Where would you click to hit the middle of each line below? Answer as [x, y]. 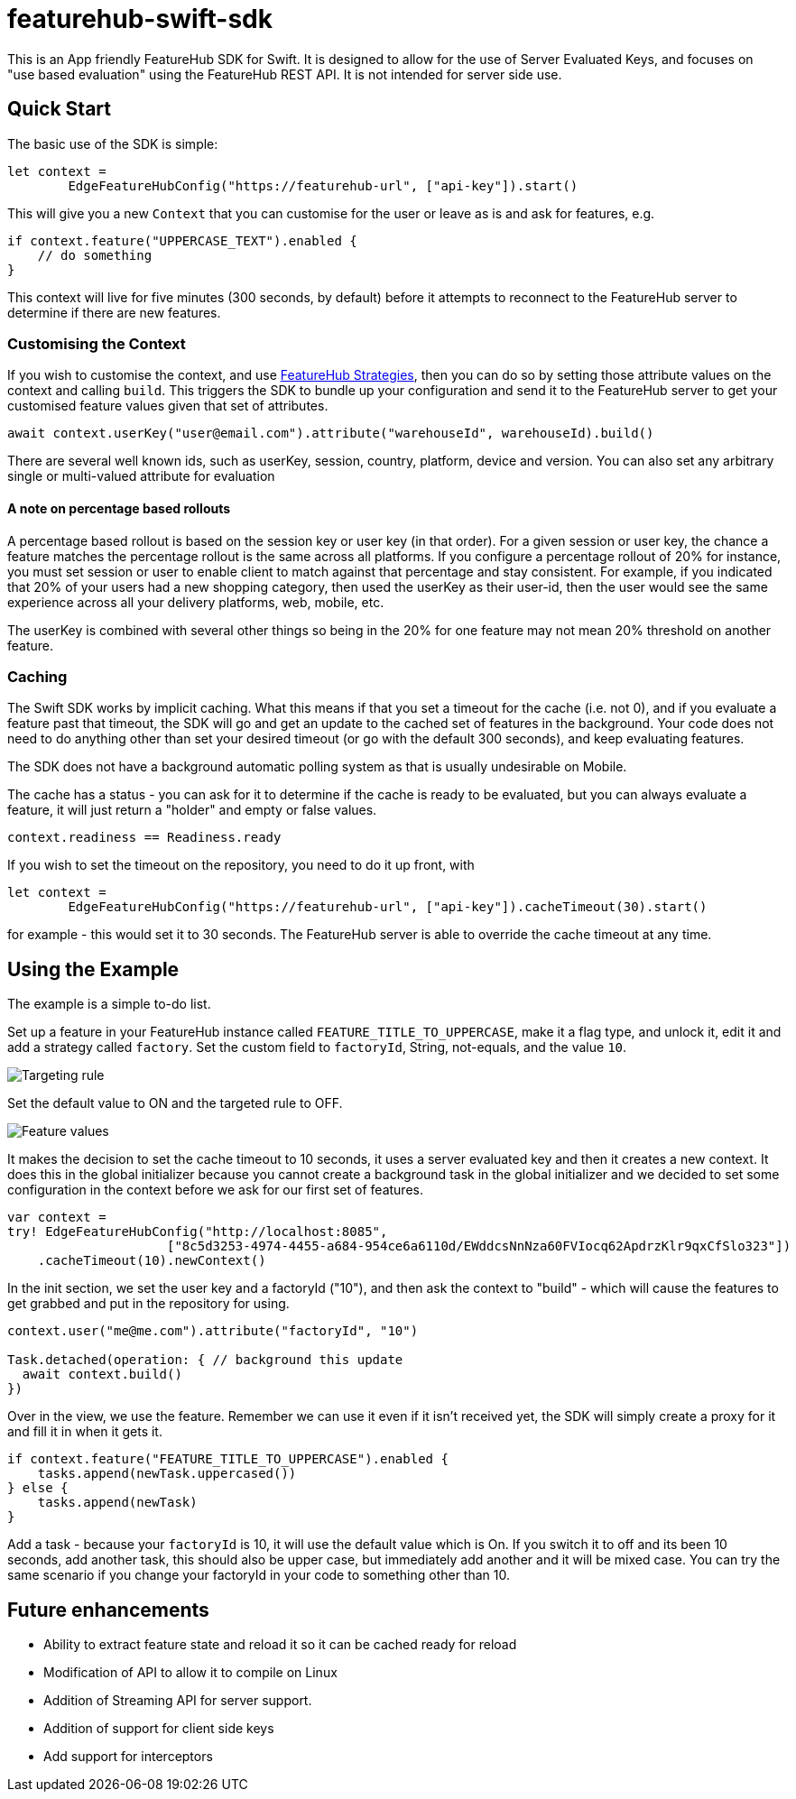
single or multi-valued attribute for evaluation [141, 476]
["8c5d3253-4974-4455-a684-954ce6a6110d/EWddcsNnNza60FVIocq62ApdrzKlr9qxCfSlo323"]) [479, 1246]
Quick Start [59, 109]
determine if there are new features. [114, 312]
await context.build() [102, 1375]
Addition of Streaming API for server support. [178, 1700]
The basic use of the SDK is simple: [113, 143]
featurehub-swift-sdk [140, 19]
